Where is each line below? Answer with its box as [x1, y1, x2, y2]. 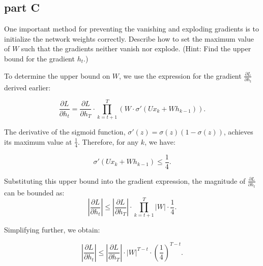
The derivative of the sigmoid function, [4, 126, 126, 137]
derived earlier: [4, 82, 51, 92]
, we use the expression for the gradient [119, 70, 242, 81]
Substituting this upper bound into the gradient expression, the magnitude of [4, 175, 246, 186]
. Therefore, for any [78, 136, 139, 147]
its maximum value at [4, 136, 72, 147]
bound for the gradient [4, 53, 75, 63]
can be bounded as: [4, 187, 65, 197]
